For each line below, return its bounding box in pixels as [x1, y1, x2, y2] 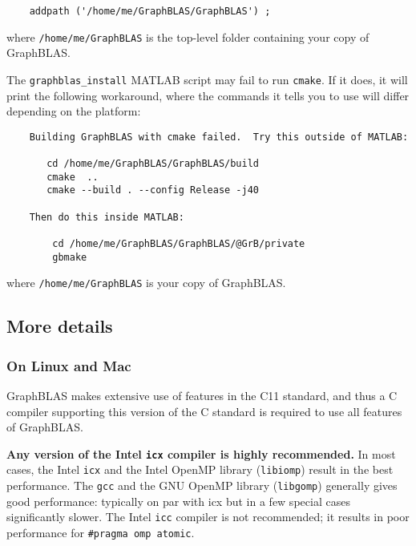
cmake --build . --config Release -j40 [46, 184, 259, 196]
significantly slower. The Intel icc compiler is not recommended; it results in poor [6, 508, 410, 525]
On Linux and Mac [6, 355, 131, 375]
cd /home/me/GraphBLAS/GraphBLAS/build [46, 158, 259, 170]
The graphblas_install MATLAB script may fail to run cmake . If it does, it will [6, 71, 408, 87]
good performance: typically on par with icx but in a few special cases [6, 492, 350, 509]
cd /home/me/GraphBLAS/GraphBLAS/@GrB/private [52, 238, 305, 249]
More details [6, 313, 113, 338]
